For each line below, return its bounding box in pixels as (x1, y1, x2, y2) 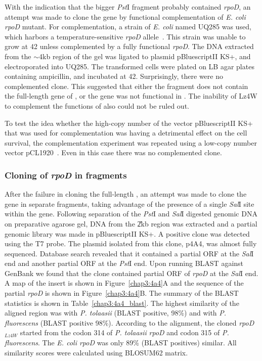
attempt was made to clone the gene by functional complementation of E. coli (5, 11, 246, 22)
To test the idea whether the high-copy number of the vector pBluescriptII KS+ (5, 117, 253, 128)
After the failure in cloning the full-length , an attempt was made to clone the (5, 189, 247, 199)
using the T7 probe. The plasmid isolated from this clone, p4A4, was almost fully (5, 238, 257, 249)
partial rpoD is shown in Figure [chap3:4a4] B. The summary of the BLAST (5, 288, 239, 298)
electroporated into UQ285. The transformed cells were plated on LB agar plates (5, 61, 254, 71)
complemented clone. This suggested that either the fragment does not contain (5, 80, 248, 91)
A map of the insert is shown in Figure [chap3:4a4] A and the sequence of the (5, 278, 244, 288)
